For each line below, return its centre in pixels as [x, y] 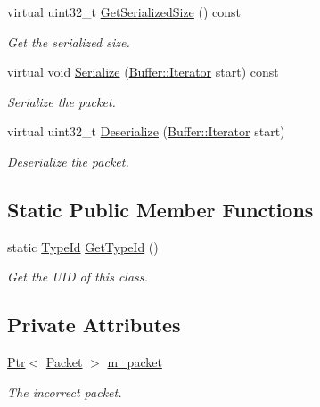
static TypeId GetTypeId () [83, 246]
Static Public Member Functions [160, 209]
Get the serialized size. [69, 41]
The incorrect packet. [65, 391]
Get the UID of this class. [78, 277]
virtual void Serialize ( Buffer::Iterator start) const [143, 72]
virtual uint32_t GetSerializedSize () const [124, 12]
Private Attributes [94, 325]
